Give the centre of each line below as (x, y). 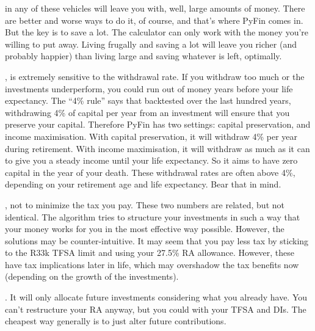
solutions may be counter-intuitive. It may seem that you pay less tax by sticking (157, 240)
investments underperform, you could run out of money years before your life (149, 88)
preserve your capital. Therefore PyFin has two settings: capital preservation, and (158, 124)
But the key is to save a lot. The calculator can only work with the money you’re (157, 32)
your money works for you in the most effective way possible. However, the (145, 229)
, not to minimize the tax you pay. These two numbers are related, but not (145, 204)
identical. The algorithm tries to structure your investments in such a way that (153, 216)
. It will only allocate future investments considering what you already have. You (156, 297)
